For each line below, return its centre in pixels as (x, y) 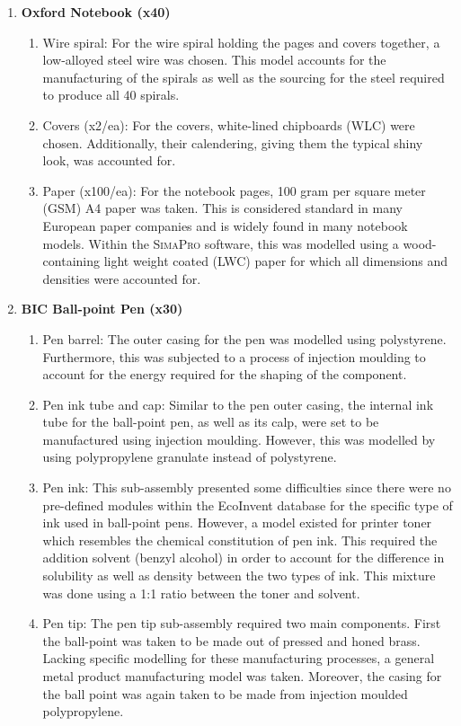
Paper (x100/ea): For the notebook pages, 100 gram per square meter (234, 190)
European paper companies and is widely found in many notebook (225, 225)
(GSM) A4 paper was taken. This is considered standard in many (222, 208)
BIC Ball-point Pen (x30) (102, 309)
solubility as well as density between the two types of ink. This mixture (239, 575)
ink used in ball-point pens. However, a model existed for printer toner (237, 522)
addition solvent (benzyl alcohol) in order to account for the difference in (244, 558)
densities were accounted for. (122, 278)
